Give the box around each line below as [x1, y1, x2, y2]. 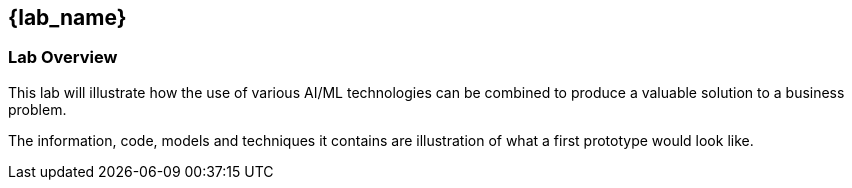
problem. [8, 100, 67, 118]
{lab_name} [8, 5, 127, 30]
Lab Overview [8, 47, 118, 68]
